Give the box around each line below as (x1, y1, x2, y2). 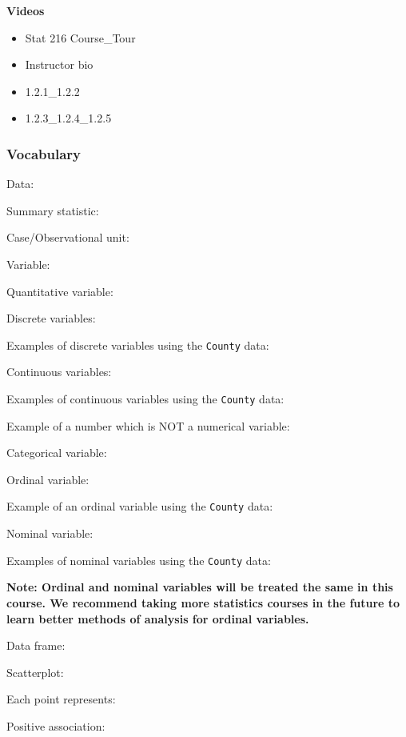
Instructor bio (25, 56, 94, 73)
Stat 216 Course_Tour (25, 29, 136, 46)
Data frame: (6, 637, 66, 654)
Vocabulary (6, 143, 82, 163)
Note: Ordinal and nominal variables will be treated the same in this (6, 579, 393, 595)
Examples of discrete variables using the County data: (6, 336, 269, 353)
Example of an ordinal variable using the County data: (6, 498, 273, 515)
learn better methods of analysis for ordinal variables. (6, 610, 309, 627)
